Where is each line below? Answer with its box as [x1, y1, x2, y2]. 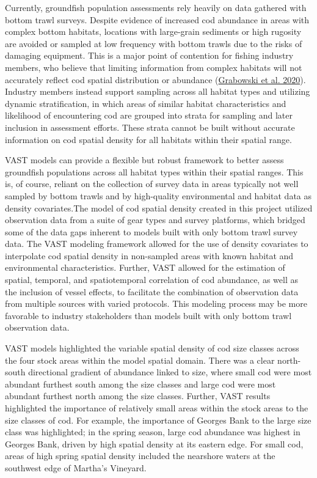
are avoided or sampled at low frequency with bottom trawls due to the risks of [5, 37, 302, 50]
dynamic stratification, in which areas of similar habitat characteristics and [5, 97, 286, 109]
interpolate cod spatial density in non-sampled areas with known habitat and [5, 249, 294, 262]
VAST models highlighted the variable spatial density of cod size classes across [5, 342, 299, 355]
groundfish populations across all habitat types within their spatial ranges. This [5, 165, 304, 178]
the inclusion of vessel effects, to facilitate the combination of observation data [5, 285, 299, 298]
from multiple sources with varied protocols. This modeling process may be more [5, 297, 307, 310]
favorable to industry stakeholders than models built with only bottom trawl [5, 309, 292, 322]
